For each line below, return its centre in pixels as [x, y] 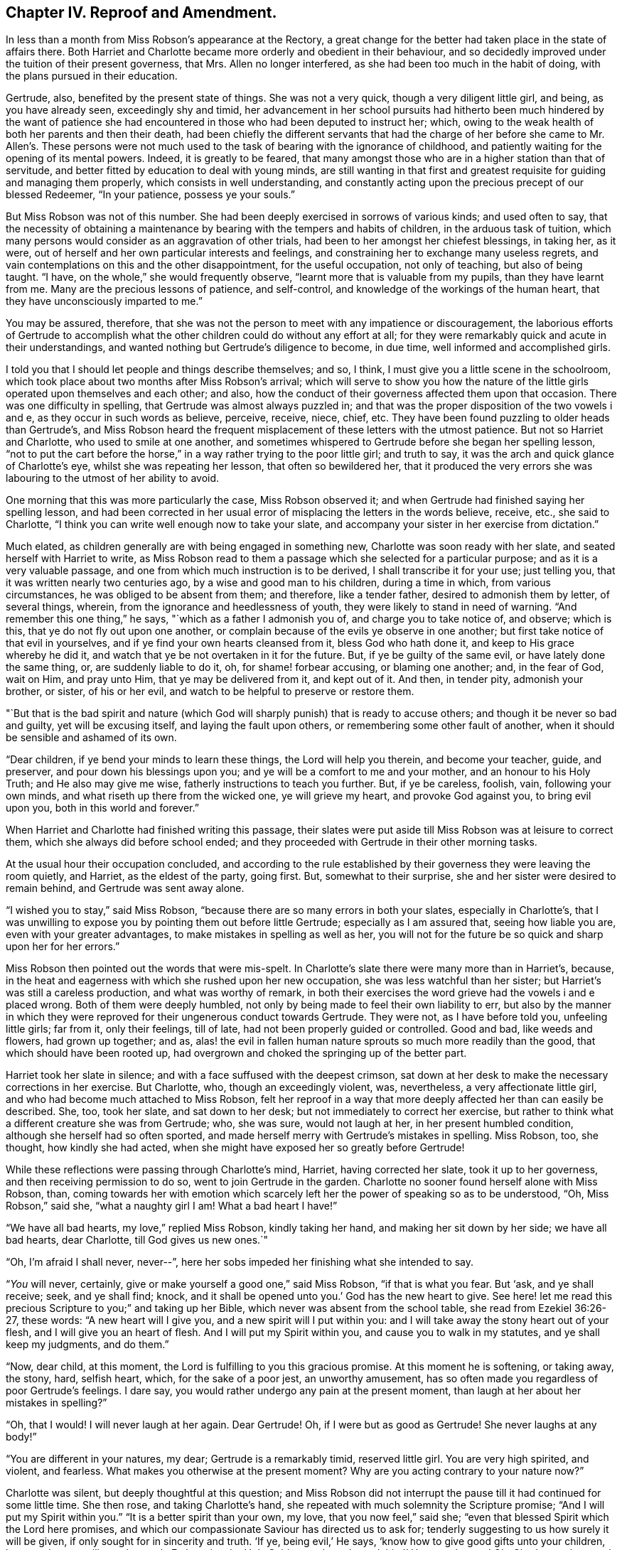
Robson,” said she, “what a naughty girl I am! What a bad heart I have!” [172, 1206]
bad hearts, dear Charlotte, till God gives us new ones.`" [137, 1240]
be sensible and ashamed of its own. [91, 738]
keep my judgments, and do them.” [87, 1345]
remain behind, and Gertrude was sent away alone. [125, 888]
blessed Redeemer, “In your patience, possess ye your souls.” [150, 195]
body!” [21, 1437]
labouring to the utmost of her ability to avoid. [113, 478]
